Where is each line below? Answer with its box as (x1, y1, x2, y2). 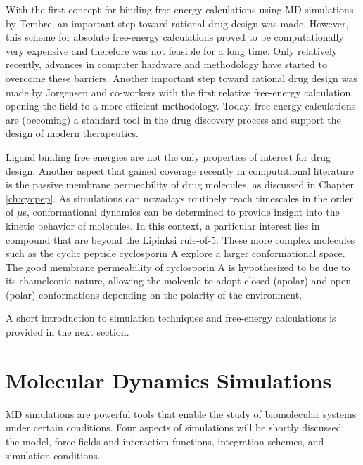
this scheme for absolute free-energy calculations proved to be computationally (6, 30, 344, 44)
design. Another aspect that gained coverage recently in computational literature (6, 163, 354, 178)
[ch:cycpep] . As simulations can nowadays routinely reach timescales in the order (6, 190, 354, 205)
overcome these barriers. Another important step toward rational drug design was (6, 70, 357, 85)
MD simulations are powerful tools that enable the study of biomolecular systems (6, 406, 357, 421)
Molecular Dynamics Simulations (6, 365, 332, 394)
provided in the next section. (6, 325, 129, 339)
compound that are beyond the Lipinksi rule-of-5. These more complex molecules (6, 232, 355, 247)
